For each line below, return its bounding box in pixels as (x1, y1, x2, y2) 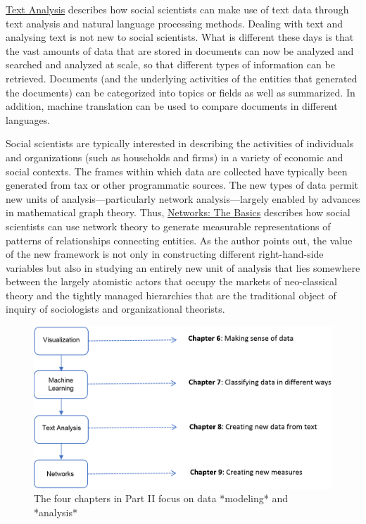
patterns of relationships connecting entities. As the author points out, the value (6, 232, 353, 247)
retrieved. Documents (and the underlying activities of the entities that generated (6, 70, 358, 85)
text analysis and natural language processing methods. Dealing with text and (6, 15, 343, 30)
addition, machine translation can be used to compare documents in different (6, 99, 338, 113)
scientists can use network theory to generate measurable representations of (6, 218, 331, 233)
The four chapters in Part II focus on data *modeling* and (34, 491, 288, 506)
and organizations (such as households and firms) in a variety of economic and (6, 149, 343, 164)
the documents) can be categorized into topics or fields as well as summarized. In (6, 85, 355, 99)
